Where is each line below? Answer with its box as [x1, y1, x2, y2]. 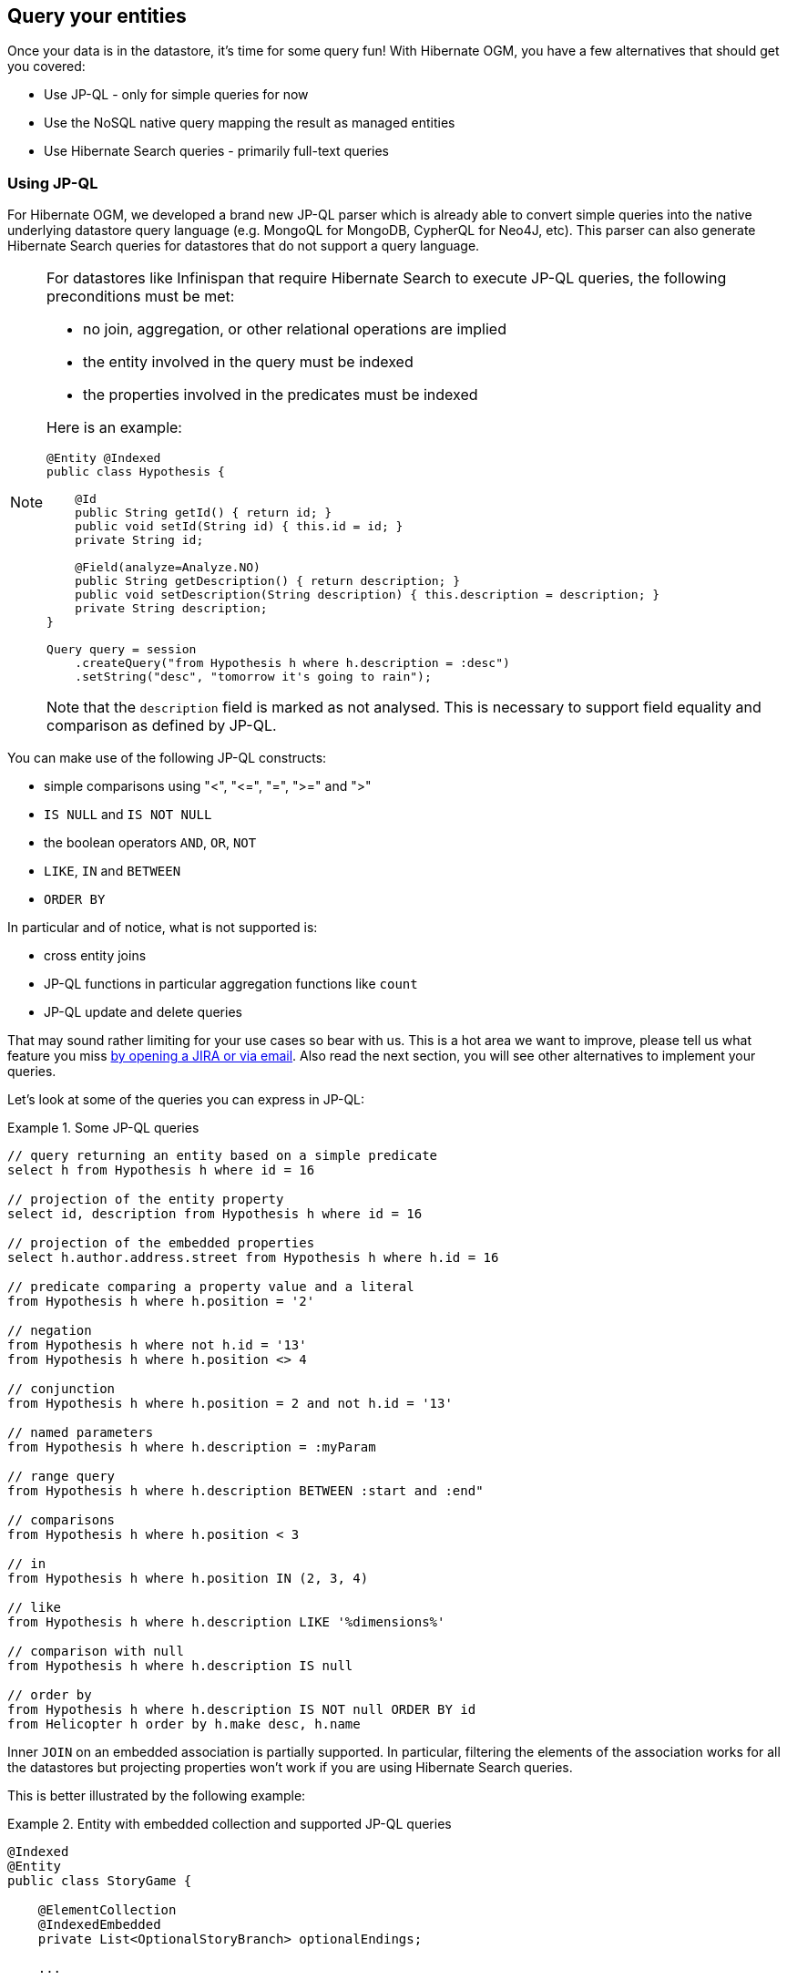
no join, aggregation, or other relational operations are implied [83, 320, 506, 339]
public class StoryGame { [7, 1873, 192, 1889]
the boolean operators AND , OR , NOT [44, 835, 257, 851]
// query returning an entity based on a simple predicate [7, 1148, 438, 1164]
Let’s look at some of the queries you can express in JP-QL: [7, 1092, 365, 1108]
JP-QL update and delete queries [44, 1004, 242, 1021]
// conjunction [7, 1381, 116, 1397]
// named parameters [7, 1425, 154, 1441]
